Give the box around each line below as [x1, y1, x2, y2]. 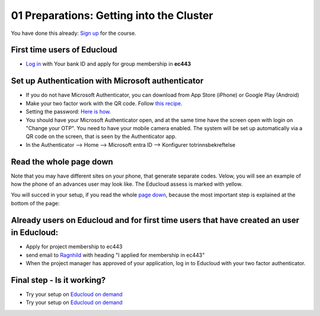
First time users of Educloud [11, 45, 118, 55]
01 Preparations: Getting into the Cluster [11, 9, 213, 22]
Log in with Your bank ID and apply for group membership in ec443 [25, 60, 191, 67]
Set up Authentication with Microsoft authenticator [11, 76, 204, 86]
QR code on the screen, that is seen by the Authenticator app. [25, 133, 177, 140]
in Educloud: [11, 228, 59, 238]
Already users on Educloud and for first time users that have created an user [11, 215, 299, 225]
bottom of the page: [11, 199, 60, 207]
